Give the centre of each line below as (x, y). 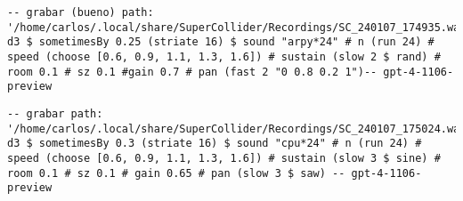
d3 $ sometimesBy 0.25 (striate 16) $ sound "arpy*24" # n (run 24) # (221, 42)
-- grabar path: (55, 113)
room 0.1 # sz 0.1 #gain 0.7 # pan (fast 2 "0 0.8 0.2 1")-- (192, 72)
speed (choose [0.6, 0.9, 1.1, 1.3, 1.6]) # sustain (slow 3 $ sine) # (224, 158)
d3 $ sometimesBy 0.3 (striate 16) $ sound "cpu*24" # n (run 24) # (215, 144)
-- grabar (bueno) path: (81, 12)
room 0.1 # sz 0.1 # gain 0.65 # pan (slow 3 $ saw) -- (176, 173)
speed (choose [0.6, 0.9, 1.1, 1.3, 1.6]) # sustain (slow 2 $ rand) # (224, 56)
